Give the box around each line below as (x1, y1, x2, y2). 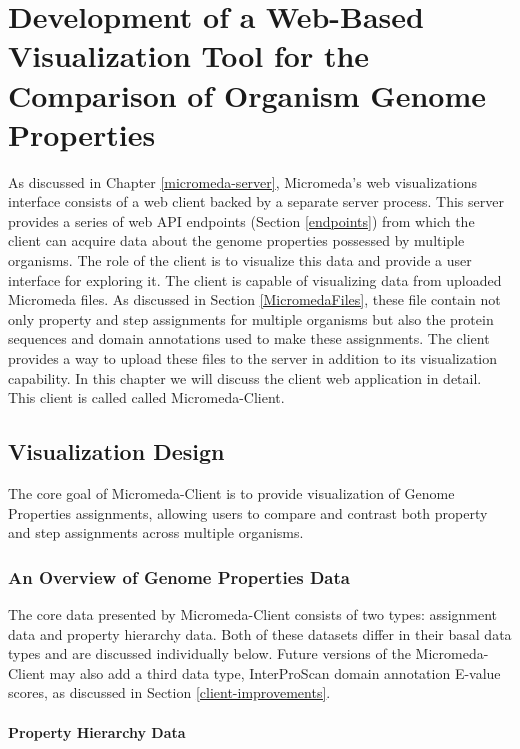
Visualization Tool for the (8, 35, 370, 76)
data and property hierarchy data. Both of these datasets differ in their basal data (8, 623, 512, 644)
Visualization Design (8, 436, 225, 467)
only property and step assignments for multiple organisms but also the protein (8, 308, 494, 329)
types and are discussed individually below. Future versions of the (8, 643, 411, 664)
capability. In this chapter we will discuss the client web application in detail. (8, 367, 482, 388)
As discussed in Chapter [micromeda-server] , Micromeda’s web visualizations (8, 171, 478, 192)
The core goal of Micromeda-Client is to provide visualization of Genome (8, 483, 455, 504)
